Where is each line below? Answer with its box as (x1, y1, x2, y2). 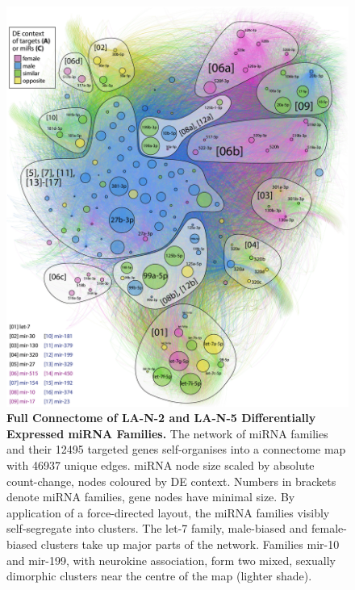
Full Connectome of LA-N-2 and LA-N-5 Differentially (6, 409, 316, 426)
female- (311, 520, 347, 537)
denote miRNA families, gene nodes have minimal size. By (6, 488, 295, 505)
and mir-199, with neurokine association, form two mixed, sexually (6, 551, 336, 568)
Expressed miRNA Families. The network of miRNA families (6, 425, 328, 441)
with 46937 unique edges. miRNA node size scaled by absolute (6, 457, 315, 473)
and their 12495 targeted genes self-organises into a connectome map (6, 441, 346, 458)
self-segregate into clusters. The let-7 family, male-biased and (6, 520, 308, 537)
